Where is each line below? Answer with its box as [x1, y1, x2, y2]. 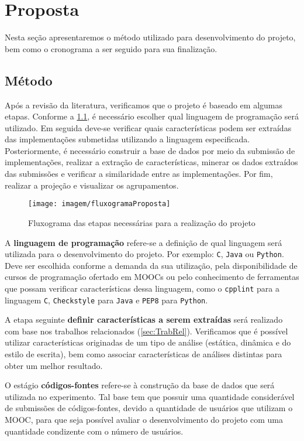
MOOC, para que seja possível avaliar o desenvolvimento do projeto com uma [5, 413, 284, 426]
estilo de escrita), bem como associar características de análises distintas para [5, 348, 282, 360]
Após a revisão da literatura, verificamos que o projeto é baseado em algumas [5, 98, 282, 111]
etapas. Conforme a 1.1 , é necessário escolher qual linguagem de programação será [5, 110, 299, 122]
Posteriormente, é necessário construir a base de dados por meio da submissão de [5, 144, 295, 156]
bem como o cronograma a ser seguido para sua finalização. [5, 42, 217, 54]
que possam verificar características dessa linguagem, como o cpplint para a [5, 282, 279, 294]
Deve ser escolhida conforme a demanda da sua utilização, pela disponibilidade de [5, 259, 298, 271]
